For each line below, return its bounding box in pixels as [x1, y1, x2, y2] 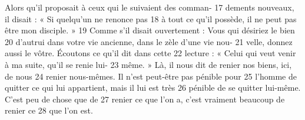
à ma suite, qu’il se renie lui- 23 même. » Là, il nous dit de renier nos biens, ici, [5, 58, 292, 70]
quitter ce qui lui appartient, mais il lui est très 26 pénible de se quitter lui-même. [5, 81, 301, 94]
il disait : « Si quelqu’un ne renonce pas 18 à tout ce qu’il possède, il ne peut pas [5, 12, 297, 25]
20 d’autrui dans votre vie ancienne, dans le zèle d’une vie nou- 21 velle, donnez [5, 35, 293, 47]
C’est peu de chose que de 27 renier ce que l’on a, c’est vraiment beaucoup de [5, 92, 285, 105]
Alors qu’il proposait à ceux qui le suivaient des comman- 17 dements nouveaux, [5, 1, 294, 13]
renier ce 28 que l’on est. [5, 104, 93, 116]
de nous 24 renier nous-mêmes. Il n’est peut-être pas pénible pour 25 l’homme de [5, 70, 297, 82]
